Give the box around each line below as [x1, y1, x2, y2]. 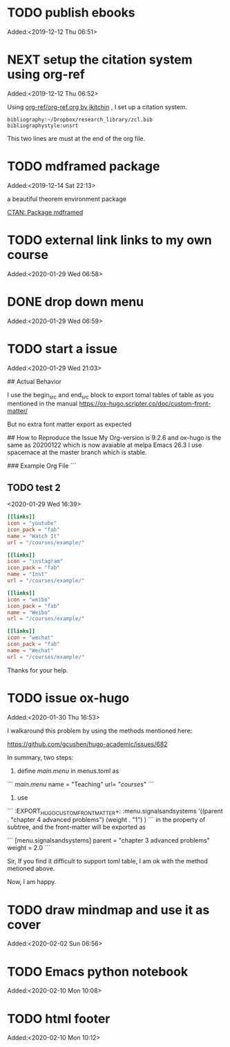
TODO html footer [7, 1010, 111, 1026]
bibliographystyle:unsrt [7, 122, 79, 129]
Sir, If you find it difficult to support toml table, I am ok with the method [7, 857, 209, 865]
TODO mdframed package [7, 159, 160, 174]
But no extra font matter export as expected [7, 420, 132, 429]
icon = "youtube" [7, 520, 57, 527]
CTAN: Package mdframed [7, 208, 84, 216]
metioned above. [7, 865, 55, 873]
